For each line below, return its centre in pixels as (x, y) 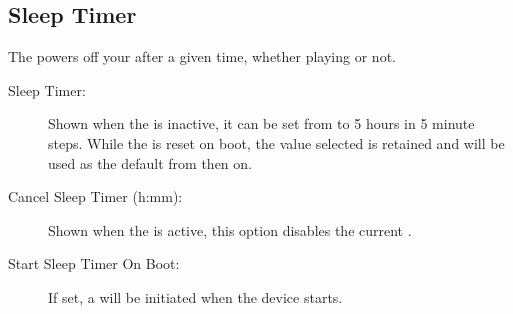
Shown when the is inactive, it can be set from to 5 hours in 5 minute (261, 123)
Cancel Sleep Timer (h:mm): (95, 196)
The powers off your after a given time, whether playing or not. (202, 56)
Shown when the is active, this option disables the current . (230, 229)
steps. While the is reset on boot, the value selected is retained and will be (276, 142)
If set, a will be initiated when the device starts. (195, 296)
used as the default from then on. (150, 162)
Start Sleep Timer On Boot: (94, 263)
